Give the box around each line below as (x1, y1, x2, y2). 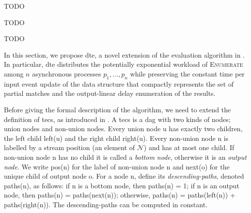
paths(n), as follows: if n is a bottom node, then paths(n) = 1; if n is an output (4, 180, 239, 190)
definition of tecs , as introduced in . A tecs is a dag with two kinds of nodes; (4, 114, 231, 124)
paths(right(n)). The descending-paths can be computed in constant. (4, 199, 207, 209)
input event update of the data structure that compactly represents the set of (4, 78, 234, 89)
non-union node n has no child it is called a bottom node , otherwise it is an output (4, 152, 247, 162)
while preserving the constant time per (130, 68, 245, 78)
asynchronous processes (32, 68, 101, 78)
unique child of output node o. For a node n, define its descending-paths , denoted (4, 171, 244, 181)
